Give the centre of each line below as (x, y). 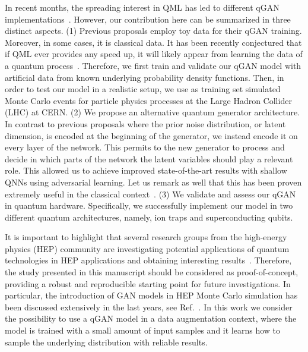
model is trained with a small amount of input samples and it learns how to (143, 330)
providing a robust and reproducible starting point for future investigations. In (148, 283)
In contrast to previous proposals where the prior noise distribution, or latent (145, 123)
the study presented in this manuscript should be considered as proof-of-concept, (152, 272)
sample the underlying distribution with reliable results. (106, 342)
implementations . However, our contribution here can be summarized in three (148, 19)
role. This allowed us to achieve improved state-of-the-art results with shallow (146, 170)
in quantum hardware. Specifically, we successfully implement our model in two (149, 205)
